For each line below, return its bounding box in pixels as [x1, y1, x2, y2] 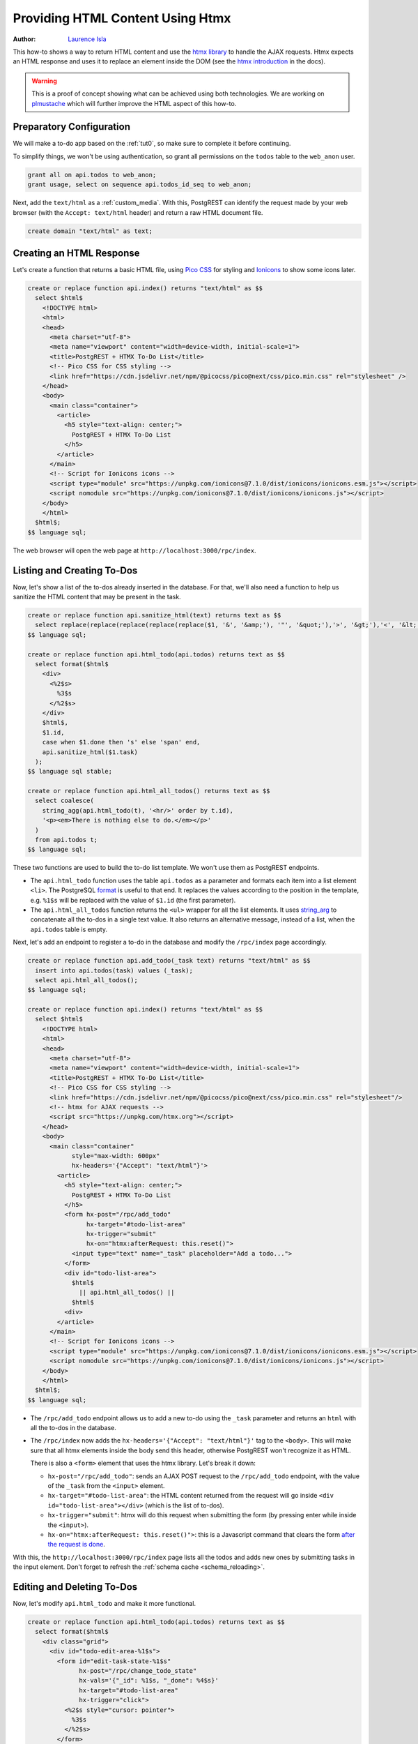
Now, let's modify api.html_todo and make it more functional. [13, 1600, 196, 1608]
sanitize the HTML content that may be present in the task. [13, 593, 181, 601]
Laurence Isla [68, 35, 107, 43]
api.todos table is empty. [30, 925, 108, 933]
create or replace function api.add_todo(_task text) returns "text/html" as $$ [27, 956, 311, 965]
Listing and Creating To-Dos [13, 564, 138, 576]
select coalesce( [35, 797, 94, 805]
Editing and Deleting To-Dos [13, 1581, 138, 1593]
